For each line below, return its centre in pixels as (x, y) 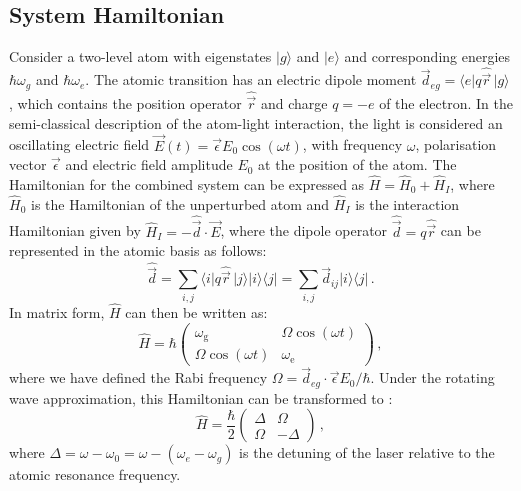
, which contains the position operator (125, 103)
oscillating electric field (79, 144)
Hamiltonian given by (75, 230)
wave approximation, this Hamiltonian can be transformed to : (201, 397)
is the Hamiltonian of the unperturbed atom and (180, 203)
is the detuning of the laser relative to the (367, 452)
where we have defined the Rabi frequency (138, 377)
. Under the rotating (432, 377)
